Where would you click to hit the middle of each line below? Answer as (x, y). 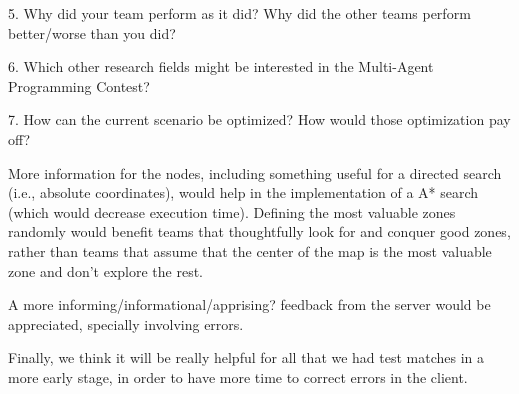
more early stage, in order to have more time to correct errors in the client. (238, 376)
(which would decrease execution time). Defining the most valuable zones (232, 211)
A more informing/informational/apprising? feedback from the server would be (249, 304)
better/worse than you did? (92, 32)
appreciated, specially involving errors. (126, 323)
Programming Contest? (79, 85)
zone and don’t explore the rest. (105, 270)
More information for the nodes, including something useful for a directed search (255, 172)
